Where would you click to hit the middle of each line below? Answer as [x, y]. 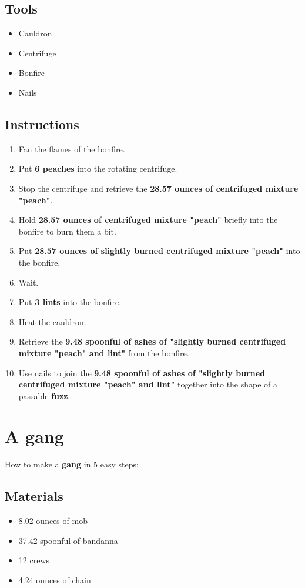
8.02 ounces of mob [53, 521]
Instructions [42, 124]
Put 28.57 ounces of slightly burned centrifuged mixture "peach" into [159, 251]
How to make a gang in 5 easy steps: [72, 464]
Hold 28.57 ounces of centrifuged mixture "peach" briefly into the [148, 220]
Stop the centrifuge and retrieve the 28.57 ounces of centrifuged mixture [158, 188]
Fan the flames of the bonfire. [72, 148]
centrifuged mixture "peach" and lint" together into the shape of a [148, 384]
